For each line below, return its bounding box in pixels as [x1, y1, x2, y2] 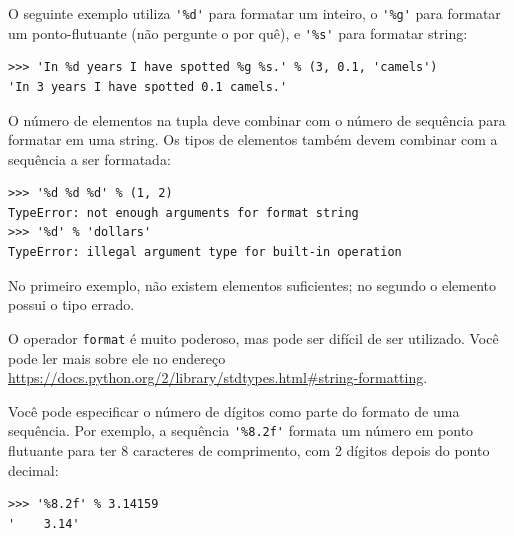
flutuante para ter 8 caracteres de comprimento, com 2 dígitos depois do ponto [8, 439, 490, 460]
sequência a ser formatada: [8, 148, 171, 169]
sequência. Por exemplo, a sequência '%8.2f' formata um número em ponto [8, 420, 474, 441]
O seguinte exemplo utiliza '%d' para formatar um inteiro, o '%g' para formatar [8, 3, 501, 23]
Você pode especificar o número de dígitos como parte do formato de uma [8, 400, 460, 421]
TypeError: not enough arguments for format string [8, 205, 359, 220]
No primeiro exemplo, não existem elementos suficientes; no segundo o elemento [8, 274, 497, 295]
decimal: [8, 459, 59, 480]
